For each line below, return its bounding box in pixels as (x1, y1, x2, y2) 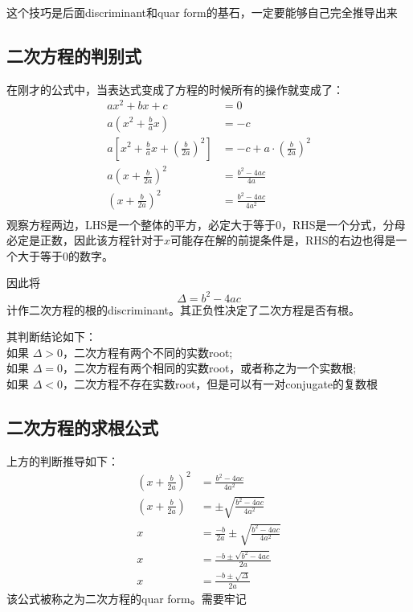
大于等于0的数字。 (17, 247, 113, 264)
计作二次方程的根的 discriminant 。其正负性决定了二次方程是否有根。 (6, 301, 360, 318)
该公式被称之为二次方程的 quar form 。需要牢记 (6, 589, 247, 606)
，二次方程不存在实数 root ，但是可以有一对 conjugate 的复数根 (63, 375, 378, 392)
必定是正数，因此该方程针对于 (6, 232, 164, 248)
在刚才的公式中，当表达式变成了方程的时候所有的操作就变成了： (6, 80, 344, 97)
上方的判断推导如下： (6, 452, 119, 469)
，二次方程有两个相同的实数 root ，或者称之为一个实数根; (63, 359, 357, 376)
